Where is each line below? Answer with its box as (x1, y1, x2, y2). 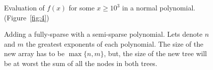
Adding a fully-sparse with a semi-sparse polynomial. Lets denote (4, 29, 203, 39)
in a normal (122, 2, 157, 12)
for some (69, 2, 95, 12)
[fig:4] (29, 12, 47, 22)
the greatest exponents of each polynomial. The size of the (26, 38, 204, 49)
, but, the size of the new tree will (104, 48, 207, 59)
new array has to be (4, 48, 65, 59)
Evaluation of (4, 2, 45, 12)
